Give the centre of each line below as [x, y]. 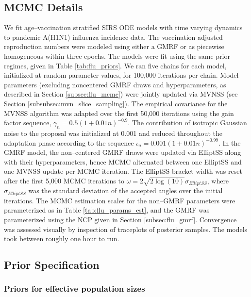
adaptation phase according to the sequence [69, 142]
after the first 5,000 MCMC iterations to [64, 180]
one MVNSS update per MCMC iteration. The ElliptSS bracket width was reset [123, 171]
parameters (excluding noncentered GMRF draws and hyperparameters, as [115, 84]
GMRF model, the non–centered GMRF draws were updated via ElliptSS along [123, 152]
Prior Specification [52, 265]
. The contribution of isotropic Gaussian [187, 123]
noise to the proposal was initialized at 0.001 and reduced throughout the [113, 133]
